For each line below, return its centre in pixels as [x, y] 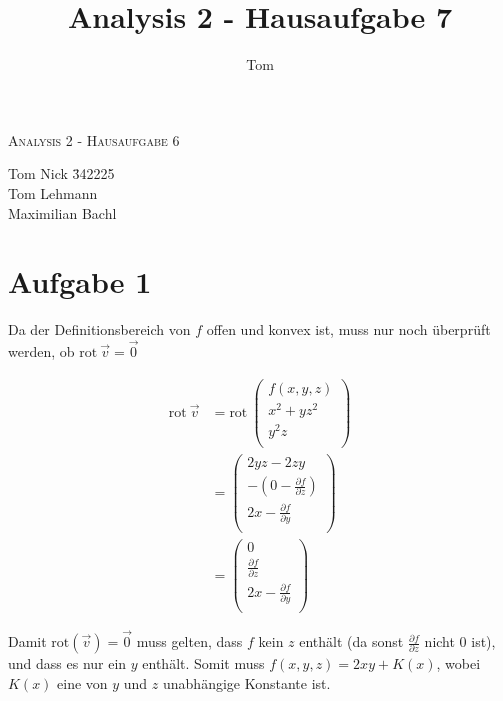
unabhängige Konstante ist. [247, 682]
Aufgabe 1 [80, 281]
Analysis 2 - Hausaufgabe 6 [94, 139]
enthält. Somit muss [203, 663]
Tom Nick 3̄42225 [61, 173]
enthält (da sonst [351, 641]
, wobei [458, 663]
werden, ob [41, 351]
